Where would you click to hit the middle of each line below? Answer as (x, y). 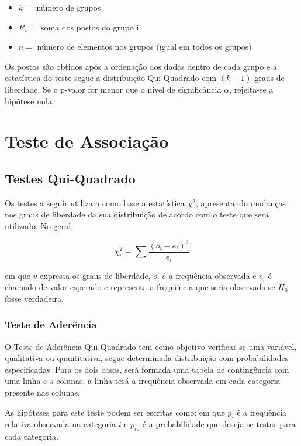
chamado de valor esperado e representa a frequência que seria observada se (140, 287)
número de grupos (69, 7)
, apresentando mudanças (241, 202)
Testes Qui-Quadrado (70, 178)
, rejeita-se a (251, 89)
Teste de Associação (87, 141)
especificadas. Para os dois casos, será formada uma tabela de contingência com (147, 369)
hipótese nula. (30, 101)
